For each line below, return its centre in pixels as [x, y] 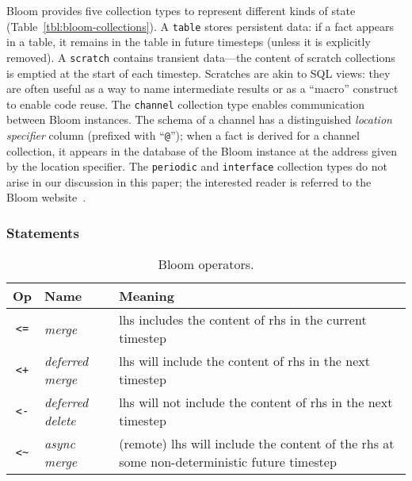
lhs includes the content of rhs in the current [243, 320]
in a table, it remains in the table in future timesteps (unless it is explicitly [189, 42]
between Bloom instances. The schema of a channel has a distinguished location [199, 119]
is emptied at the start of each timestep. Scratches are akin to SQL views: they [198, 73]
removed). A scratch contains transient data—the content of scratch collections [201, 57]
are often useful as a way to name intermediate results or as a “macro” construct [202, 89]
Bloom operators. [206, 264]
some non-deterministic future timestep [228, 462]
